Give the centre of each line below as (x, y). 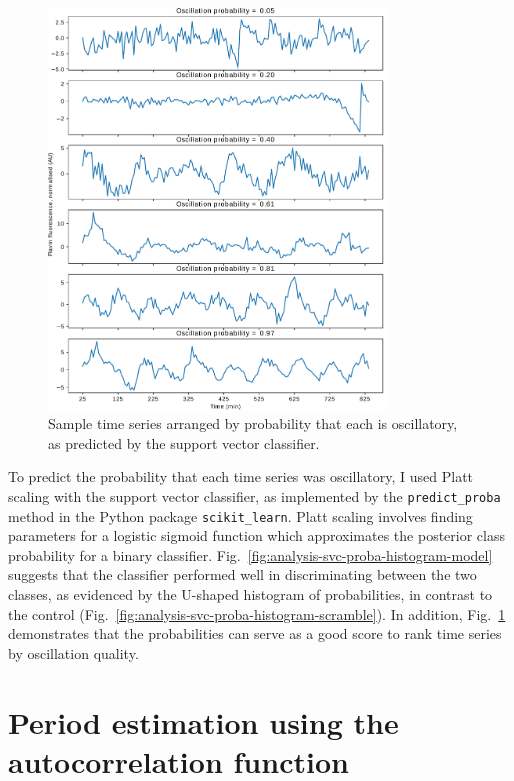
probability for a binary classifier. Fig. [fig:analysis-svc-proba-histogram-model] (250, 554)
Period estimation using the (203, 721)
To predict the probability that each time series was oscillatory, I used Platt (241, 476)
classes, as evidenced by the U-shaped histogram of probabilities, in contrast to (250, 594)
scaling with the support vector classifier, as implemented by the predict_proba (254, 495)
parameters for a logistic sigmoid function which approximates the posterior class (256, 535)
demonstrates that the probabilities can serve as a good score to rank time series (255, 633)
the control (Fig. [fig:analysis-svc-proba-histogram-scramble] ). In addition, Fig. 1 (257, 613)
